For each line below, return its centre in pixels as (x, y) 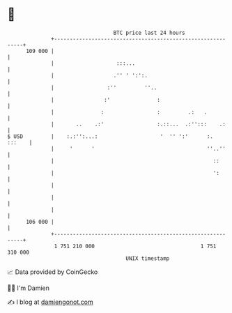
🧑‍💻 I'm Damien (29, 288)
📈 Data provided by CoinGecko (53, 272)
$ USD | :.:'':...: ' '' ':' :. (110, 136)
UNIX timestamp (148, 258)
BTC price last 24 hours (149, 33)
